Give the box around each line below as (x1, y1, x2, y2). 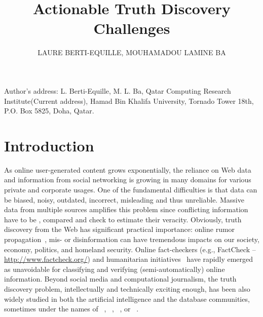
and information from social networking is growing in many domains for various (4, 174, 251, 185)
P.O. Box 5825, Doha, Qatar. (4, 105, 94, 116)
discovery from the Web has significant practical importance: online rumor (4, 224, 235, 234)
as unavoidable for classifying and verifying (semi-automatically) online (4, 263, 225, 274)
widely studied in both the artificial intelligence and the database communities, (4, 293, 250, 304)
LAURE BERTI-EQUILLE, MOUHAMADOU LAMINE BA (37, 47, 226, 58)
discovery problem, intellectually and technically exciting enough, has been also (4, 283, 250, 294)
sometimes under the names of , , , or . (4, 303, 139, 314)
